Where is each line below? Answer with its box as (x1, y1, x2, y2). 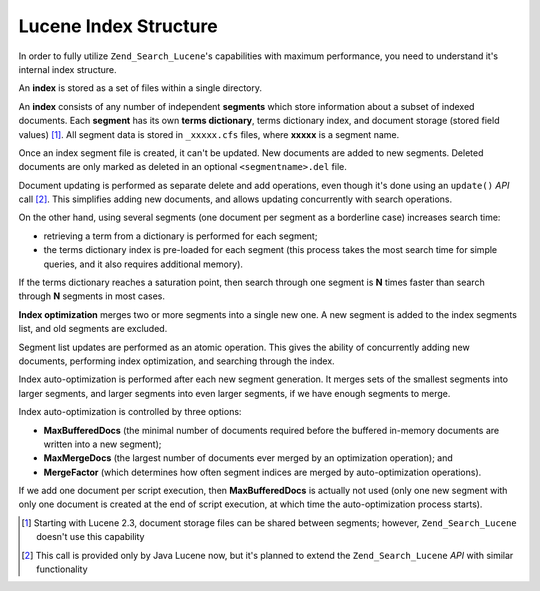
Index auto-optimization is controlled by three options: (18, 406, 242, 418)
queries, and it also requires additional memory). (43, 258, 244, 270)
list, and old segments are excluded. (18, 323, 168, 335)
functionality (36, 563, 89, 575)
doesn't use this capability (36, 531, 145, 543)
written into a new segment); (43, 438, 162, 450)
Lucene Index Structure (18, 15, 219, 37)
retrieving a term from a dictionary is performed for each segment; (43, 230, 318, 242)
